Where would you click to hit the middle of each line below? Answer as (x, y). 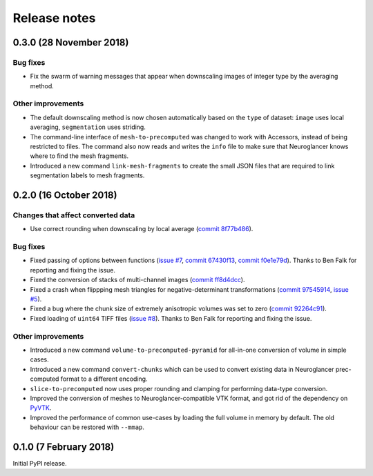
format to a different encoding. (104, 379)
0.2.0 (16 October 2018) (65, 195)
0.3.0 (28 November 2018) (71, 42)
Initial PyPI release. (40, 463)
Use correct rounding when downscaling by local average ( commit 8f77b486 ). (142, 229)
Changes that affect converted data (74, 215)
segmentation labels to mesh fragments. (87, 175)
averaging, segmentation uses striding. (88, 127)
